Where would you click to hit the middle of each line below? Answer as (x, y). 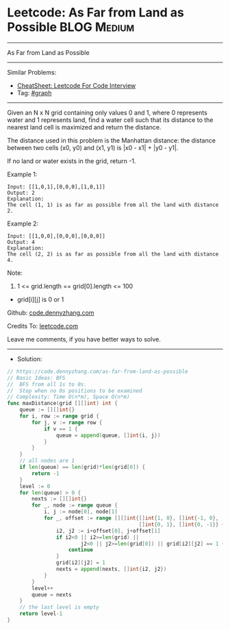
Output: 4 (21, 242)
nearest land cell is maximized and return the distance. (84, 127)
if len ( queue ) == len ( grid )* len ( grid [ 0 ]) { (82, 468)
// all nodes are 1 (47, 461)
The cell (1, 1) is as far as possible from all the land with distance (113, 205)
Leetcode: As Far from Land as (96, 13)
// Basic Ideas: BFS (37, 378)
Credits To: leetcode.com (43, 326)
